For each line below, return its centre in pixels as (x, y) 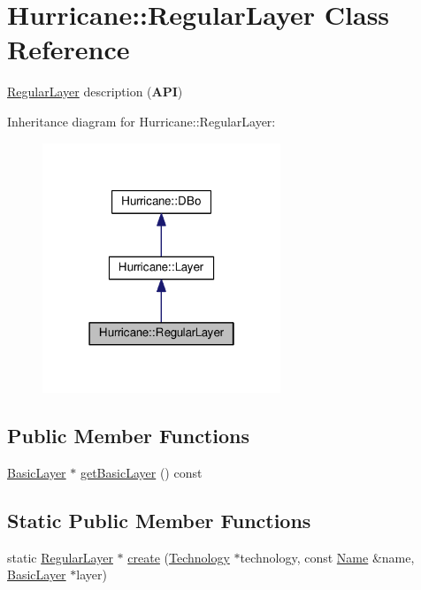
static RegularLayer (60, 557)
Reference (69, 49)
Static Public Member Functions (159, 521)
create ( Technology (179, 557)
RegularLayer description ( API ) (95, 92)
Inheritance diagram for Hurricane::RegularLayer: (142, 121)
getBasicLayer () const (141, 473)
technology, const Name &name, (327, 557)
